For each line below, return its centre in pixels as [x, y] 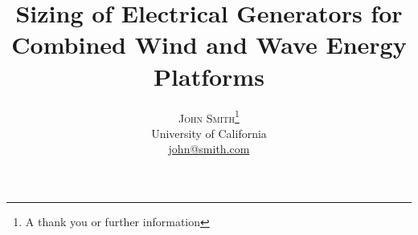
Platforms [209, 76]
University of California [209, 133]
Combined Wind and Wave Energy [209, 45]
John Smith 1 [209, 116]
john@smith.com [209, 149]
